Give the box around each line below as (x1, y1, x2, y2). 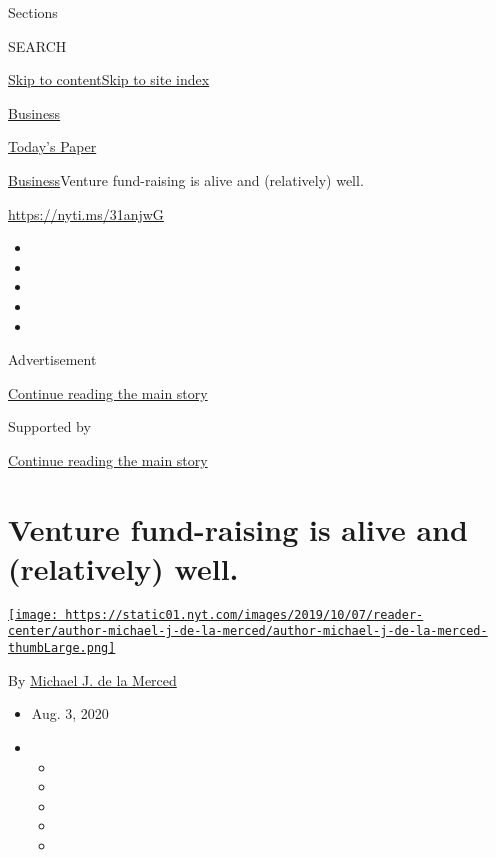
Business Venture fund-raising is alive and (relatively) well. (8, 169, 364, 190)
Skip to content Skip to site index (8, 69, 210, 90)
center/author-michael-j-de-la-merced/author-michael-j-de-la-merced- (8, 624, 488, 639)
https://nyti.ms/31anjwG (8, 203, 164, 224)
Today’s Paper (8, 136, 97, 157)
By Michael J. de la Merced (8, 669, 177, 690)
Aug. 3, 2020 (31, 703, 109, 724)
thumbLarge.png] (8, 641, 116, 656)
